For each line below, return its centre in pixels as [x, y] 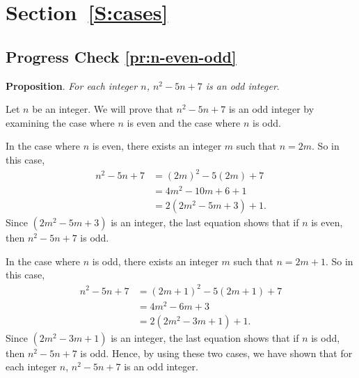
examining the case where [60, 122]
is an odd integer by [271, 109]
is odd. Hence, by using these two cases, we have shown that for [216, 353]
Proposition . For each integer [72, 85]
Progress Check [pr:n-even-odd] [121, 56]
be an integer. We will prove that [103, 109]
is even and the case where [184, 122]
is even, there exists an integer [157, 146]
